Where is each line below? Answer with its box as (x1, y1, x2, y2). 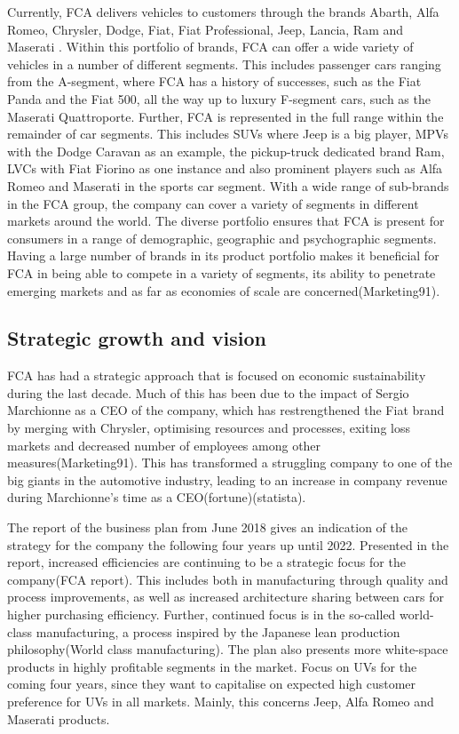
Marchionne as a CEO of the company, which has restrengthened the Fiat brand (7, 401, 445, 419)
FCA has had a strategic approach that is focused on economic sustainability (7, 366, 426, 385)
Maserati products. (7, 709, 110, 728)
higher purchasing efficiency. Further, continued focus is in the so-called (7, 605, 396, 624)
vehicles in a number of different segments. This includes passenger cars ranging (7, 54, 441, 73)
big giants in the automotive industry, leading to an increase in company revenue (7, 470, 447, 489)
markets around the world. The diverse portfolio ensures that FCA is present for (7, 211, 445, 230)
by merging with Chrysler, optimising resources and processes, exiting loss (7, 419, 410, 437)
